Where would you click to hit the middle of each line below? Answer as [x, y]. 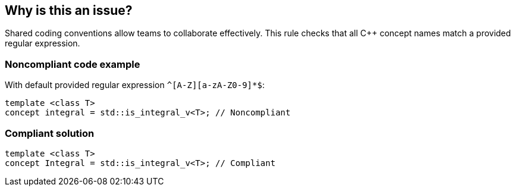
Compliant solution [50, 133]
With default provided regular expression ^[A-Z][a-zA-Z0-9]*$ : [135, 85]
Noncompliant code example [73, 64]
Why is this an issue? [69, 10]
